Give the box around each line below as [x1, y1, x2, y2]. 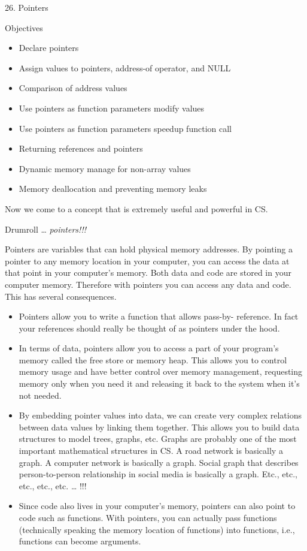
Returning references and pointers [19, 142, 143, 155]
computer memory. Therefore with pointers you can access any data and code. [5, 278, 291, 290]
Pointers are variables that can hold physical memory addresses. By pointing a [5, 243, 293, 255]
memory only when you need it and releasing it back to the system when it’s [19, 377, 300, 390]
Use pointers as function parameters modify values [19, 101, 205, 114]
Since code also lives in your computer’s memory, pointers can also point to [19, 499, 296, 512]
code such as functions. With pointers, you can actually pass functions [19, 511, 277, 523]
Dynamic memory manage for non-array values [19, 162, 191, 174]
